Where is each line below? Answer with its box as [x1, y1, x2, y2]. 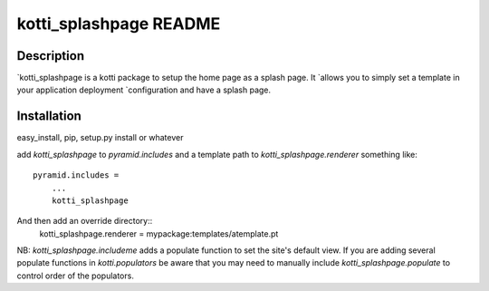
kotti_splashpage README [16, 14, 221, 34]
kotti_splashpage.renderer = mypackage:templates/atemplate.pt [39, 228, 279, 239]
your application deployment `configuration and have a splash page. [16, 84, 272, 95]
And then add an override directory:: [16, 216, 153, 227]
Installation [16, 109, 81, 124]
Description [16, 48, 85, 63]
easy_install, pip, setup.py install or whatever [16, 132, 184, 143]
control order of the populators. [16, 270, 135, 281]
